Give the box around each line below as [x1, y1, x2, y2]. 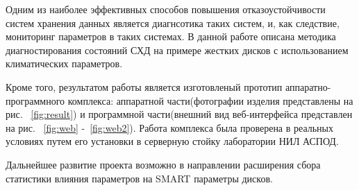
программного [6, 93, 65, 107]
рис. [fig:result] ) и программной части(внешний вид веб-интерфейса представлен [6, 107, 353, 121]
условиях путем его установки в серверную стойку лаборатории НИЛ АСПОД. [6, 134, 339, 148]
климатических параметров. [6, 56, 123, 71]
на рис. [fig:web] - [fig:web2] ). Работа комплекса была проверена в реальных [6, 120, 334, 135]
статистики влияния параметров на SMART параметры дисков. [6, 171, 273, 185]
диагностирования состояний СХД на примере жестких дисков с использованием [6, 42, 349, 57]
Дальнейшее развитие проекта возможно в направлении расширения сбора [6, 157, 321, 171]
